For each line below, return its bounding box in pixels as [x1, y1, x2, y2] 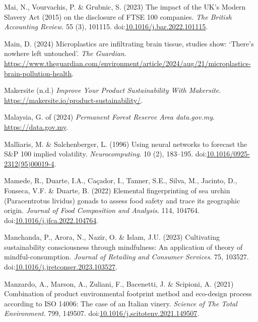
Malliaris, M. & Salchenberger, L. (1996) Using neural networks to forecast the [4, 138, 247, 149]
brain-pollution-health [4, 68, 72, 78]
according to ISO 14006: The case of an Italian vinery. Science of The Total [4, 298, 237, 308]
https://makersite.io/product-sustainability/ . [4, 94, 143, 105]
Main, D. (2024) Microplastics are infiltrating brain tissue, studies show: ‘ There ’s [4, 38, 254, 48]
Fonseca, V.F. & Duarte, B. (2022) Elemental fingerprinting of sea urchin [4, 185, 230, 195]
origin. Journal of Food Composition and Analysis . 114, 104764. [4, 205, 200, 216]
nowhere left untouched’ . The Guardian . [4, 48, 126, 59]
